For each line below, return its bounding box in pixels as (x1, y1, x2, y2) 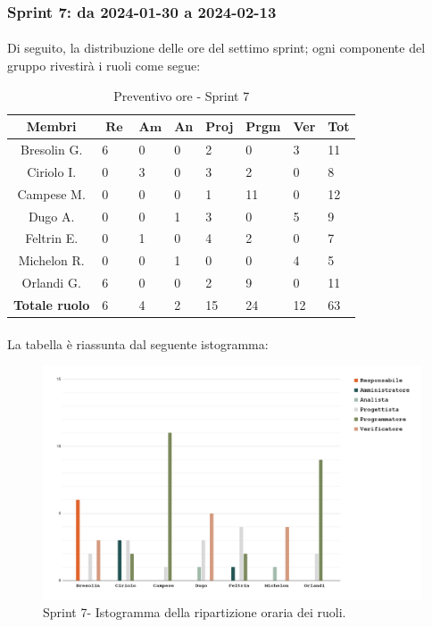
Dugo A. (28, 206, 75, 225)
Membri (26, 117, 77, 136)
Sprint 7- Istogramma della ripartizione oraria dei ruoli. (43, 603, 346, 622)
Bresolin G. (21, 140, 83, 159)
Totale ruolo (13, 295, 90, 313)
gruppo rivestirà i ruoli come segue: (7, 56, 201, 75)
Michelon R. (18, 251, 85, 270)
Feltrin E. (25, 229, 79, 247)
